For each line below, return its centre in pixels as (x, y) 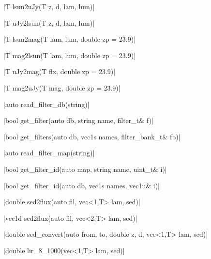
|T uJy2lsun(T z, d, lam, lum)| (49, 23)
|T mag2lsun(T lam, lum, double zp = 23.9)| (70, 55)
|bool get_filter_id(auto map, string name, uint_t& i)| (85, 169)
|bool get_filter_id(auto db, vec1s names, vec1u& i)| (82, 185)
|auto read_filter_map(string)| (49, 153)
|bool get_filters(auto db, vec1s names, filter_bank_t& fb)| (92, 136)
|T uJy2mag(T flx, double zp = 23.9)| (60, 71)
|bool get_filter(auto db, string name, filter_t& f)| (78, 120)
